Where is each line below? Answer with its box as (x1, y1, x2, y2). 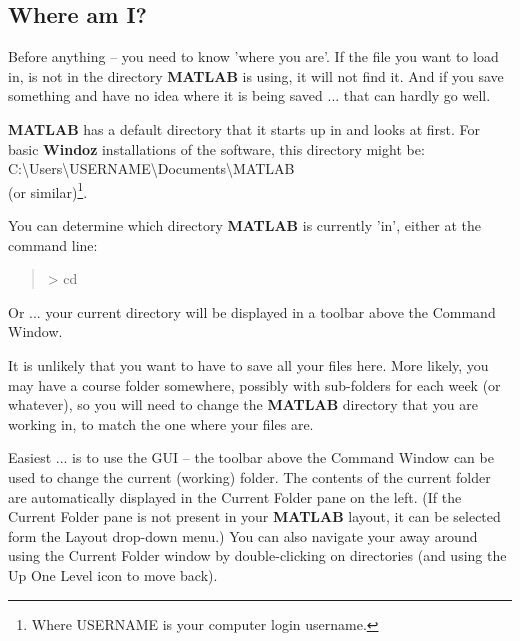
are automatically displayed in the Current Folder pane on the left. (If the (8, 486, 462, 507)
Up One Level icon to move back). (8, 564, 218, 585)
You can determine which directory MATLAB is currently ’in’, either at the (8, 215, 482, 236)
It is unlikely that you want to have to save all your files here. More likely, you (8, 354, 489, 375)
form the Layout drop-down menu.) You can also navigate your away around (8, 525, 478, 546)
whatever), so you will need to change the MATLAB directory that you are (8, 394, 478, 415)
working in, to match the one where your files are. (8, 413, 314, 434)
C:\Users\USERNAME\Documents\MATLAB (8, 158, 295, 179)
